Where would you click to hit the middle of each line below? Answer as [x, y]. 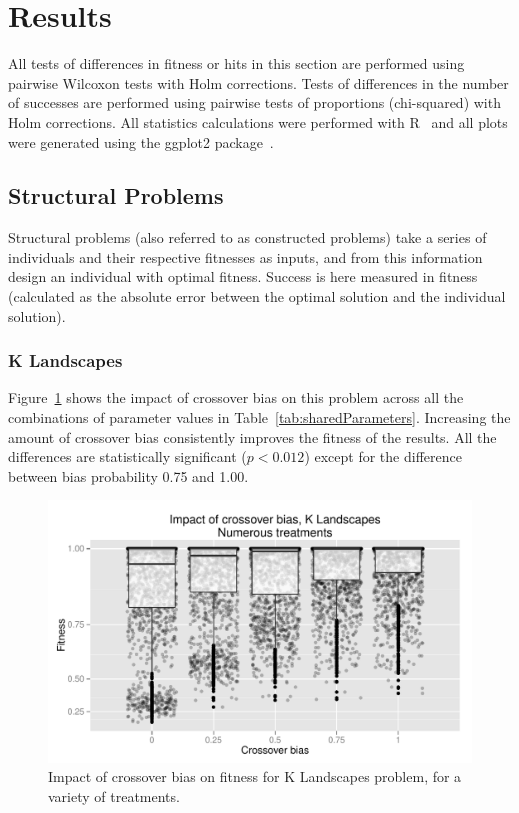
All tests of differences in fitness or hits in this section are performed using [236, 63]
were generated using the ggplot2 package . [141, 141]
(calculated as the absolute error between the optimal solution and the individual [257, 296]
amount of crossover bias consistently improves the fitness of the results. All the [252, 436]
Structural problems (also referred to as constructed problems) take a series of [247, 237]
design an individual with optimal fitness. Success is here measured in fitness [243, 276]
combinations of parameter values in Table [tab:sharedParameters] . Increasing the [259, 417]
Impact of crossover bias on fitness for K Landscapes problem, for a [255, 776]
